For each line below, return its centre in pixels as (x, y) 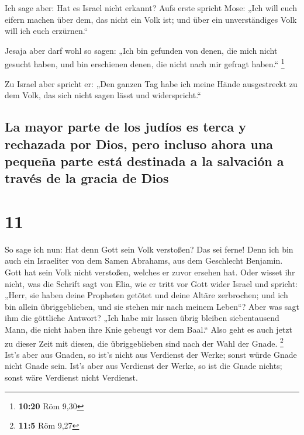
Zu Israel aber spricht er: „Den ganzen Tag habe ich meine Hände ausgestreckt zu (151, 83)
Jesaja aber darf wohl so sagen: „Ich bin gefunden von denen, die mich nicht (141, 50)
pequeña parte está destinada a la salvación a (144, 160)
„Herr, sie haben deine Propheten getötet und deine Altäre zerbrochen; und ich (146, 295)
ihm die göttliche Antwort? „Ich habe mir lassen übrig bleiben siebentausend (142, 318)
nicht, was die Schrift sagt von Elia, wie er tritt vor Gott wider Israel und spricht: (151, 283)
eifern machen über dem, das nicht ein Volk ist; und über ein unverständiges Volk (151, 19)
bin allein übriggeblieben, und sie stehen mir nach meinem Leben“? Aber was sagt (152, 306)
